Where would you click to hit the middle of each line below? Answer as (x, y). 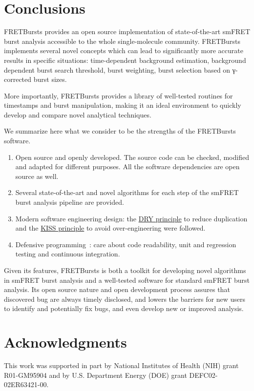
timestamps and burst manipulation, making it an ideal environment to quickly (123, 105)
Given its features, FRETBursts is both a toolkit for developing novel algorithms (125, 270)
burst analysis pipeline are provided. (70, 202)
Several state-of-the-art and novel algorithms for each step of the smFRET (127, 192)
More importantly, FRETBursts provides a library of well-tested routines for (118, 95)
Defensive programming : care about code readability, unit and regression (126, 244)
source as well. (37, 176)
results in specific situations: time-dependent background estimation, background (125, 60)
